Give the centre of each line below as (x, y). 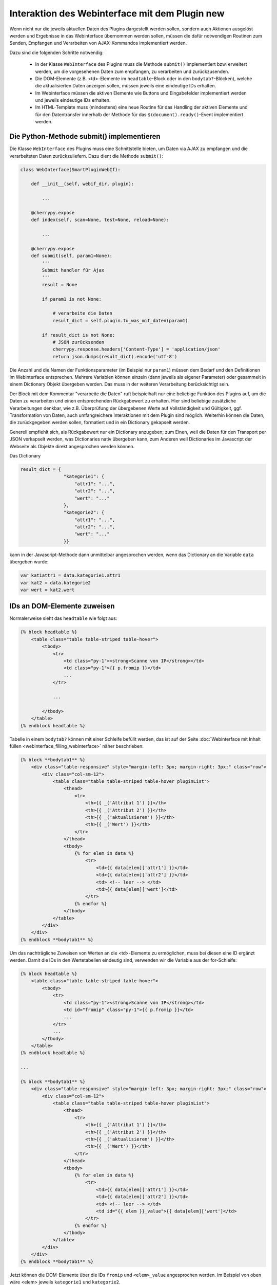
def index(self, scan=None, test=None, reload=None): (100, 220)
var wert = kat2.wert (47, 590)
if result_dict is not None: (78, 335)
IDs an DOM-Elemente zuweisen (62, 606)
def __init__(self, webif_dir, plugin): (83, 184)
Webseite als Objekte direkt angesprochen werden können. (72, 446)
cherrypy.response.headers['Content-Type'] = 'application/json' (136, 349)
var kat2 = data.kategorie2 (55, 583)
